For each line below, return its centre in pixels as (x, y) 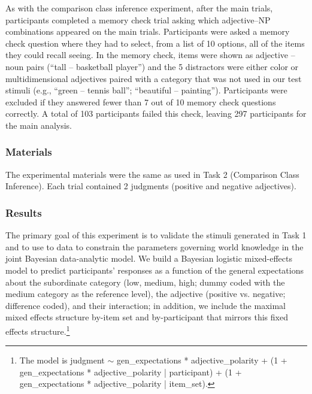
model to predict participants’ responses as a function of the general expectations (155, 270)
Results (24, 212)
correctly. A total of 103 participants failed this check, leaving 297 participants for (156, 113)
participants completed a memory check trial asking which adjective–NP (138, 19)
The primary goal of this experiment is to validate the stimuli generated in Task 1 (156, 235)
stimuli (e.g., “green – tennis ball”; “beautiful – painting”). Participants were (146, 90)
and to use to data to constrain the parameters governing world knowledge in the (155, 246)
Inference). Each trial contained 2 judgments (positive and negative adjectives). (151, 186)
